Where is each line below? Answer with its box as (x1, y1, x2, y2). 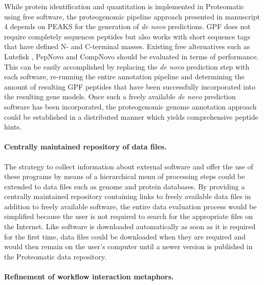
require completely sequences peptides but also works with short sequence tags (4, 31, 250, 41)
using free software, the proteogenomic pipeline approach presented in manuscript (4, 11, 260, 21)
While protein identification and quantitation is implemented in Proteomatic (4, 1, 245, 11)
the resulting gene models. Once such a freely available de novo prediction (4, 91, 236, 102)
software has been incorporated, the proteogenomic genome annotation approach (4, 101, 257, 112)
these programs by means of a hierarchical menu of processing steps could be (4, 171, 245, 182)
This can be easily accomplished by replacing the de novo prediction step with (4, 61, 250, 72)
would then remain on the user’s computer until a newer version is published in (4, 241, 253, 252)
